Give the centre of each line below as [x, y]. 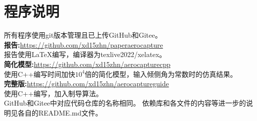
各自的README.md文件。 [60, 112]
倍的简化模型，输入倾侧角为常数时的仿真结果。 [161, 74]
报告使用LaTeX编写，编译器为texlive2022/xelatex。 [85, 54]
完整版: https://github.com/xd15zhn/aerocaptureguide [86, 84]
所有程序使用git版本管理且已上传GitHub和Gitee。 [83, 35]
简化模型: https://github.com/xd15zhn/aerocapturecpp [87, 64]
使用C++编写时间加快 [40, 74]
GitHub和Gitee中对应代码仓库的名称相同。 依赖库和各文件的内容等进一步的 [125, 103]
